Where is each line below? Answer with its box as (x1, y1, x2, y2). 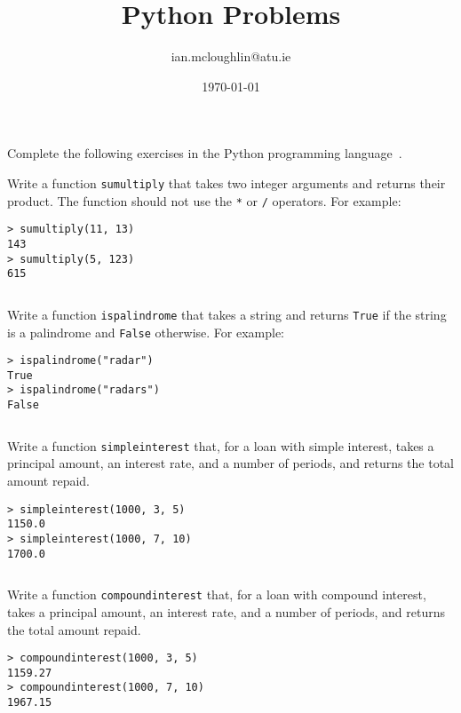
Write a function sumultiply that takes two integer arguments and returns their (7, 173, 446, 192)
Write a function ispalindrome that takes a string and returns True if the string (7, 305, 447, 323)
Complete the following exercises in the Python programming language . (7, 144, 402, 162)
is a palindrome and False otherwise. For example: (7, 322, 285, 341)
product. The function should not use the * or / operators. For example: (7, 191, 401, 210)
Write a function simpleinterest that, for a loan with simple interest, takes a (7, 436, 434, 455)
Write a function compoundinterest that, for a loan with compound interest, (7, 585, 426, 604)
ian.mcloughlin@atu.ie (171, 47, 291, 66)
